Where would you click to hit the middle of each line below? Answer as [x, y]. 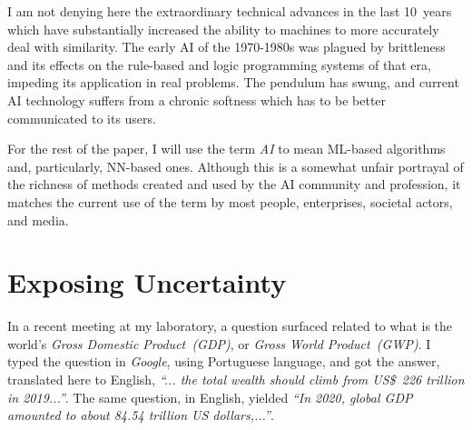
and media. [38, 220]
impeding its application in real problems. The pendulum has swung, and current [233, 82]
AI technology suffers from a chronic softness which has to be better [197, 100]
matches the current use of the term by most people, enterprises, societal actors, [230, 201]
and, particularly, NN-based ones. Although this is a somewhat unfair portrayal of [236, 166]
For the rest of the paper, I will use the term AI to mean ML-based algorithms [226, 149]
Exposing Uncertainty [147, 282]
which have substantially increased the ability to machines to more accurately [223, 29]
